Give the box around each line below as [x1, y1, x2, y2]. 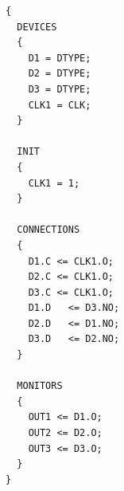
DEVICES [17, 21, 57, 33]
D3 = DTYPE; [28, 83, 91, 95]
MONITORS [17, 380, 63, 392]
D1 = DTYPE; [28, 52, 91, 64]
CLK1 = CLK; [28, 99, 91, 111]
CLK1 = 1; [28, 177, 80, 189]
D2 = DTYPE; [28, 68, 91, 80]
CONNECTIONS [17, 224, 80, 236]
